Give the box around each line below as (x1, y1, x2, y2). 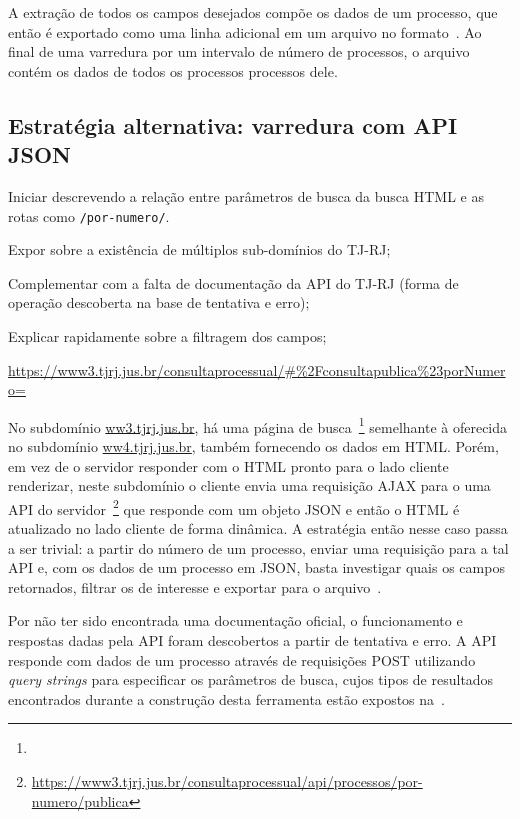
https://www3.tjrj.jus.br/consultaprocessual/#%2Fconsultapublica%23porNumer (8, 359, 506, 380)
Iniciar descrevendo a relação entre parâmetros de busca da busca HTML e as (8, 185, 484, 206)
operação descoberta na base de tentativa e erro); (8, 292, 310, 313)
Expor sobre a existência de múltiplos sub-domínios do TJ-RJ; (8, 239, 391, 260)
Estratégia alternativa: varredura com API (8, 109, 458, 140)
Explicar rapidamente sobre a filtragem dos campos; (8, 326, 327, 346)
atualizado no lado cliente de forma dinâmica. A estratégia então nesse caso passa (8, 518, 508, 539)
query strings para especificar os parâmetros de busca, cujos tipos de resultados (8, 669, 494, 690)
